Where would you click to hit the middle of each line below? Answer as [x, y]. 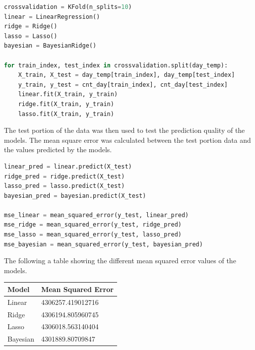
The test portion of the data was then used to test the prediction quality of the [125, 130]
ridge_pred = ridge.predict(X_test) [64, 176]
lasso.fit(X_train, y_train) [66, 114]
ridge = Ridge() [31, 27]
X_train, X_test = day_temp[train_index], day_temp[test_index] [127, 75]
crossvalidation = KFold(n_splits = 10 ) [68, 7]
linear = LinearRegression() [52, 17]
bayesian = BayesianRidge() [50, 46]
